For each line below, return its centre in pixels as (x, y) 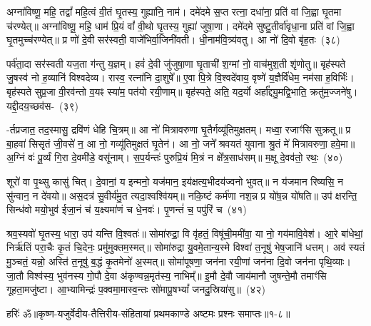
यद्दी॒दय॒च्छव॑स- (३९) (43, 105)
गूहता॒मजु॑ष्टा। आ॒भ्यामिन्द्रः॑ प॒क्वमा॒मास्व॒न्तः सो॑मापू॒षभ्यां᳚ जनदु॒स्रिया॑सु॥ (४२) (136, 289)
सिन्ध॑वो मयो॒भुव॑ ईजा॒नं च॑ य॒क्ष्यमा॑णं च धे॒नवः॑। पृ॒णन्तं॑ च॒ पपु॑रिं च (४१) (127, 209)
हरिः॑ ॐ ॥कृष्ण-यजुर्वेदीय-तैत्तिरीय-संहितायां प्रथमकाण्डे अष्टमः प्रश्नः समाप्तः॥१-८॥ (148, 313)
